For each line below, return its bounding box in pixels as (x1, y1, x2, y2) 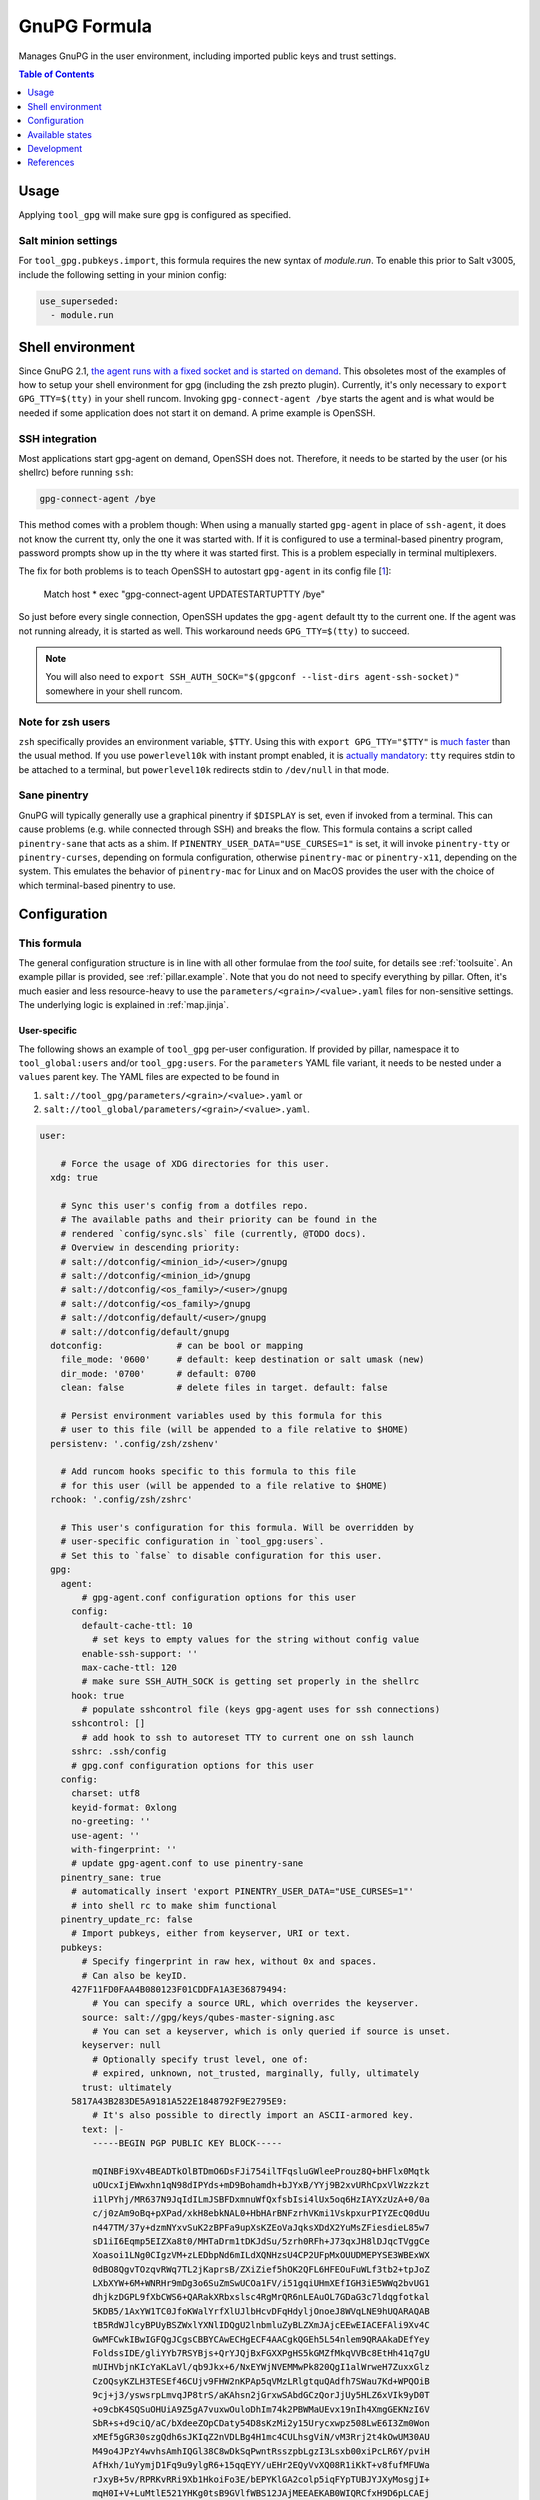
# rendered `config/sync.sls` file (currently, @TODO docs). (60, 1228, 367, 1239)
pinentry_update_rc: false (60, 1913, 194, 1925)
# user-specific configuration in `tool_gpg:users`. (60, 1536, 325, 1547)
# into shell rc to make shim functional (71, 1900, 277, 1911)
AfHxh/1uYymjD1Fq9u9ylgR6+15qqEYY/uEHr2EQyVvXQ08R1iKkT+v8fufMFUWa (91, 2460, 430, 2471)
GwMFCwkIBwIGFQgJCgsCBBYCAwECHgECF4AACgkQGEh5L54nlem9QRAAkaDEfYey (91, 2333, 430, 2345)
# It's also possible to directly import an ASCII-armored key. (91, 2110, 415, 2121)
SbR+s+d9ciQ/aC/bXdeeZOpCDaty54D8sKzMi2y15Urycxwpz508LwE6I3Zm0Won (91, 2418, 430, 2429)
